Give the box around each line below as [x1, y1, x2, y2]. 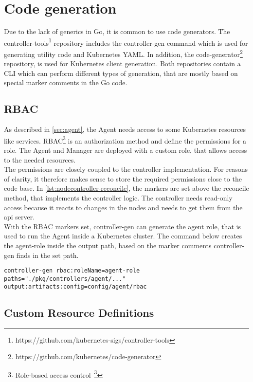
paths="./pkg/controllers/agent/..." [4, 275, 126, 282]
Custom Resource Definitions [4, 305, 154, 320]
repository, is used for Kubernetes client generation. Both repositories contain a [4, 58, 241, 69]
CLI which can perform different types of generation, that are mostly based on [4, 68, 238, 78]
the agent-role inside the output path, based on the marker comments [4, 240, 212, 250]
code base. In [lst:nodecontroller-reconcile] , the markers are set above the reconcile [4, 183, 249, 193]
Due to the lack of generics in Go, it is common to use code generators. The [4, 26, 230, 36]
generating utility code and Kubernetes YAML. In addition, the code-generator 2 [4, 47, 243, 59]
